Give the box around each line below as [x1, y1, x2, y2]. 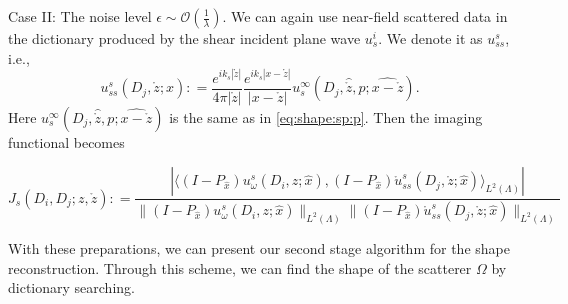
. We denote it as [378, 28, 483, 48]
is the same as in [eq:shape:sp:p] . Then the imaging [169, 106, 483, 127]
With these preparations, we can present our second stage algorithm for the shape [8, 238, 510, 259]
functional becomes [8, 131, 125, 152]
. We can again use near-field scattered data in [222, 6, 508, 26]
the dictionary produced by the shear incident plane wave [8, 28, 361, 48]
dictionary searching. [8, 277, 135, 298]
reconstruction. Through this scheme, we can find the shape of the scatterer [8, 257, 472, 278]
